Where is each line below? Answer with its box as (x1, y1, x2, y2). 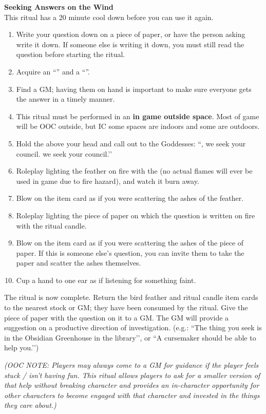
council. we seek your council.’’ (16, 148, 112, 159)
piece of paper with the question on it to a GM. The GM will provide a (4, 312, 229, 323)
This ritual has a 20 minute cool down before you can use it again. (4, 11, 214, 22)
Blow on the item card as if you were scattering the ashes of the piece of (16, 237, 244, 248)
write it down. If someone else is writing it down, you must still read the (16, 39, 244, 49)
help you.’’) (4, 342, 39, 353)
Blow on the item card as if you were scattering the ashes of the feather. (16, 193, 244, 203)
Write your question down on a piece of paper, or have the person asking (16, 29, 245, 40)
